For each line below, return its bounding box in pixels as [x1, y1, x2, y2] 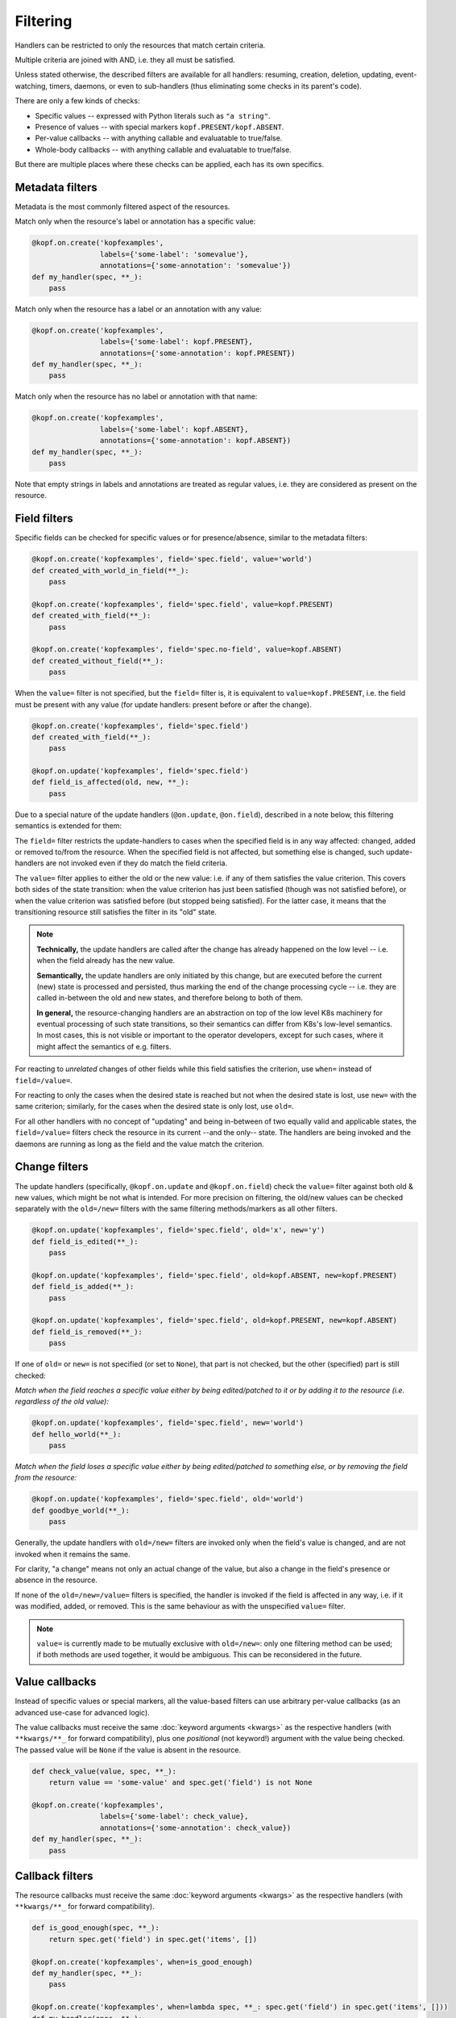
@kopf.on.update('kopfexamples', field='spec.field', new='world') [31, 1418, 305, 1428]
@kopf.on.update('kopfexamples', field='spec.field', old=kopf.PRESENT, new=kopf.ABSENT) [31, 1316, 398, 1325]
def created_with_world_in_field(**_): [31, 566, 189, 575]
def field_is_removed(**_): [31, 1327, 143, 1336]
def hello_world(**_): [31, 1430, 122, 1438]
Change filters [15, 1160, 89, 1174]
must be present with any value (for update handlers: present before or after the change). [15, 699, 312, 710]
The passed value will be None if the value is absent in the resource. [15, 1744, 242, 1755]
